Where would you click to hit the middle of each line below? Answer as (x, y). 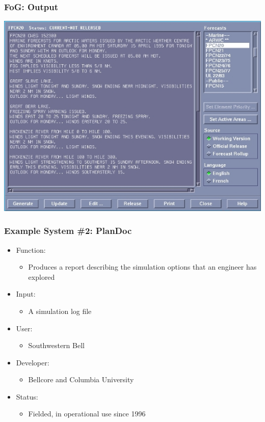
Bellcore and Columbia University (81, 379)
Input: (26, 294)
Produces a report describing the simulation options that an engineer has (142, 267)
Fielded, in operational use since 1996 (87, 414)
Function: (31, 249)
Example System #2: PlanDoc (68, 231)
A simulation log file (60, 311)
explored (42, 276)
